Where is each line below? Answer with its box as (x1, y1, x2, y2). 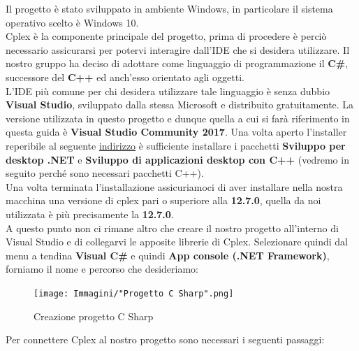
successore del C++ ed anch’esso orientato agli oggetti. (6, 69, 244, 84)
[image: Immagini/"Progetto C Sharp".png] (34, 288, 234, 299)
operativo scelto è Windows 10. (6, 15, 139, 29)
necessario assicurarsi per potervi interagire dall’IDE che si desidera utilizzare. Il (6, 42, 350, 57)
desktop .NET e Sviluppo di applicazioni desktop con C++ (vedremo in (6, 152, 349, 166)
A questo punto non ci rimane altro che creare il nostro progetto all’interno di (6, 220, 339, 235)
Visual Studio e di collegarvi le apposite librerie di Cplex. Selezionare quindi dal (6, 234, 348, 249)
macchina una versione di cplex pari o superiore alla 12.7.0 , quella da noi (6, 193, 321, 208)
